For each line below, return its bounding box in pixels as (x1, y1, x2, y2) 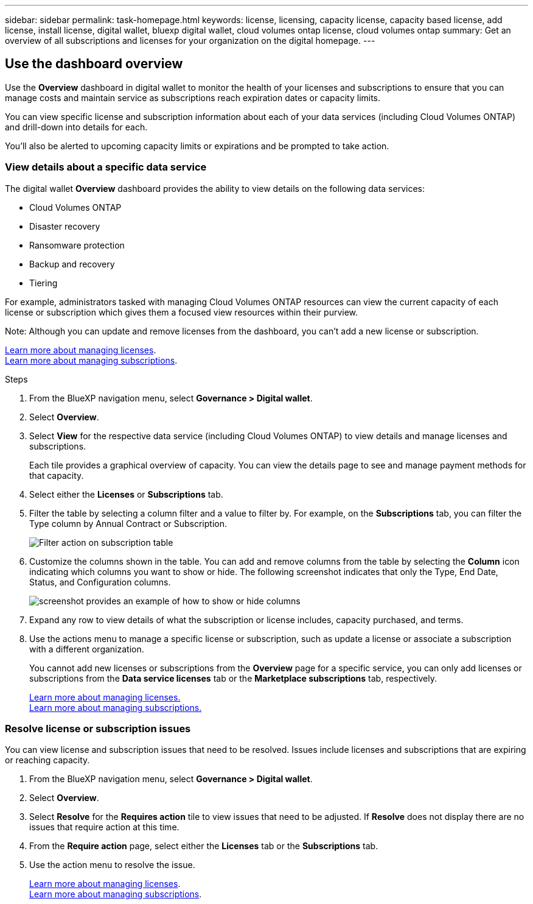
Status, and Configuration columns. (29, 576, 171, 587)
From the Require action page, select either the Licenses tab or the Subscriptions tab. (29, 841, 378, 852)
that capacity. (29, 470, 84, 481)
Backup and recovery (29, 258, 115, 269)
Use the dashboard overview (5, 56, 183, 72)
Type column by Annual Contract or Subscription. (29, 518, 227, 529)
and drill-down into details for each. (5, 121, 148, 132)
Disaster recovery (29, 221, 100, 231)
